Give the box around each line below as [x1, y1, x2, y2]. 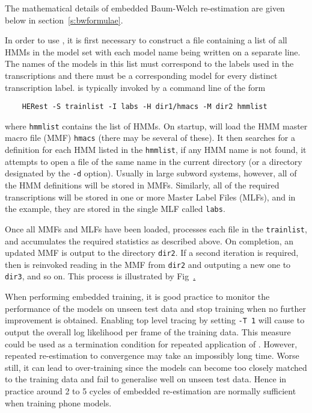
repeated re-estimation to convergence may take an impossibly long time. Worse [5, 349, 299, 362]
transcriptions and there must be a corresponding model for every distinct [5, 69, 278, 81]
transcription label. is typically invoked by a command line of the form [5, 81, 266, 93]
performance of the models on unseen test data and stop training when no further [5, 302, 307, 314]
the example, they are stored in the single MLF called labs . [5, 202, 225, 215]
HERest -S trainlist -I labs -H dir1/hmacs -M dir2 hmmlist [22, 102, 268, 111]
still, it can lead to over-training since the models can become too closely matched [5, 361, 307, 373]
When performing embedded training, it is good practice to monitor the [5, 290, 270, 303]
